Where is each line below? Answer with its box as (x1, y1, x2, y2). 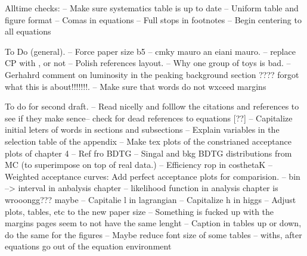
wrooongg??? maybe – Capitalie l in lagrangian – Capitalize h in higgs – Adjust (5, 193, 296, 205)
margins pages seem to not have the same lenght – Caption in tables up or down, (5, 217, 302, 229)
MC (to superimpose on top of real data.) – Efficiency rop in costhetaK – (5, 158, 272, 171)
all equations (5, 25, 51, 38)
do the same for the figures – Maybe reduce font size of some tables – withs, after (5, 228, 302, 241)
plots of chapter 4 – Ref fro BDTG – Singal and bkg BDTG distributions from (5, 146, 292, 159)
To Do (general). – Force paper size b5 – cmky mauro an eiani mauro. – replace (5, 45, 296, 57)
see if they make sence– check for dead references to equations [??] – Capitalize (5, 111, 293, 124)
